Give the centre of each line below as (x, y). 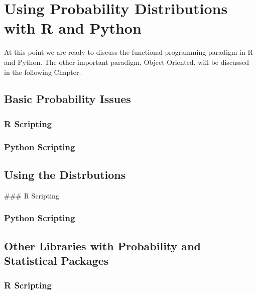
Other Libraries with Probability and (102, 246)
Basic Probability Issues (68, 99)
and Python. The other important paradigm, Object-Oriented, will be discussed (126, 62)
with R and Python (73, 28)
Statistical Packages (56, 260)
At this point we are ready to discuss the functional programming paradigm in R (128, 52)
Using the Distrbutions (65, 174)
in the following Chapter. (43, 72)
